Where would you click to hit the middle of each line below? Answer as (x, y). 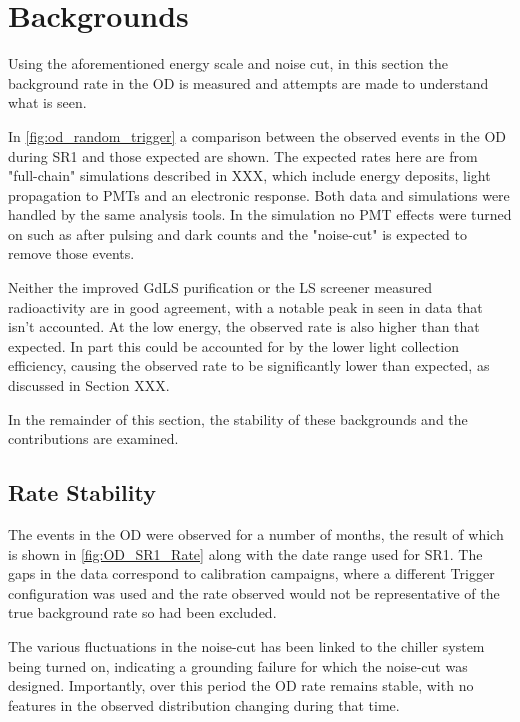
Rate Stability (82, 492)
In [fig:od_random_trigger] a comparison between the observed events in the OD (257, 135)
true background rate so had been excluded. (142, 612)
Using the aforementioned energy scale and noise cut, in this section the (228, 63)
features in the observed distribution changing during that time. (204, 704)
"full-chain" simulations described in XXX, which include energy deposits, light (249, 175)
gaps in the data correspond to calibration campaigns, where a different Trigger (251, 573)
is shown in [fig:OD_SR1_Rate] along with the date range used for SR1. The (245, 553)
